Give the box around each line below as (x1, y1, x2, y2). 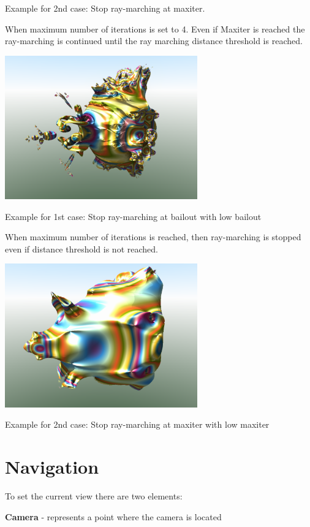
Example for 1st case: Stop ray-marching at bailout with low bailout (5, 210, 262, 222)
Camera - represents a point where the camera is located (5, 510, 222, 523)
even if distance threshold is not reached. (5, 242, 158, 255)
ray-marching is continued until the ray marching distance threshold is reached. (5, 34, 303, 47)
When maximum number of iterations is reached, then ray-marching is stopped (5, 230, 301, 243)
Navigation (5, 454, 99, 479)
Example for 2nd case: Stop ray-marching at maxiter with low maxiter (5, 418, 270, 431)
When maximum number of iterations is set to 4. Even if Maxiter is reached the (5, 22, 305, 35)
